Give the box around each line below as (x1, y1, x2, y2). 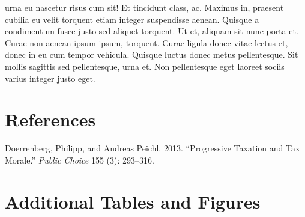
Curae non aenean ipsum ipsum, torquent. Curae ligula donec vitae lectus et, (5, 36, 288, 49)
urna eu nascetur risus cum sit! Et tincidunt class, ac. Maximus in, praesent (5, 1, 284, 13)
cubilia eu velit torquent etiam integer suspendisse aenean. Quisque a (5, 13, 259, 25)
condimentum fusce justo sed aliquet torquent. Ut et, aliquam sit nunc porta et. (5, 25, 298, 37)
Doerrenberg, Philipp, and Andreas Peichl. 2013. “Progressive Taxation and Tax (5, 142, 300, 154)
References (5, 107, 96, 132)
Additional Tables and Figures (5, 189, 261, 213)
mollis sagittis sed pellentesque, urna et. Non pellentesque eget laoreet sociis (5, 60, 285, 72)
